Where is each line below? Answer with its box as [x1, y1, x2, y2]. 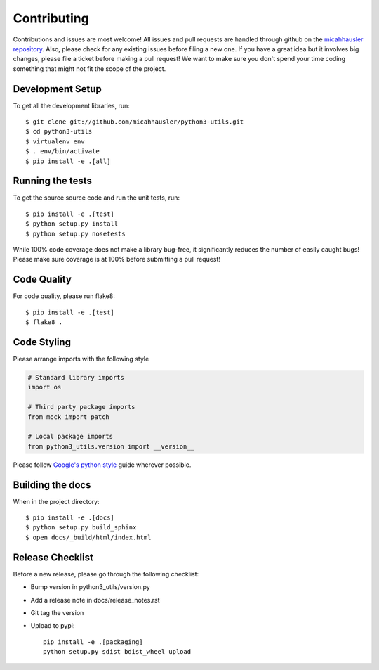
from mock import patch [27, 413, 110, 421]
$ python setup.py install [25, 220, 119, 228]
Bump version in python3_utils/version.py [30, 583, 150, 591]
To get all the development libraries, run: [13, 101, 130, 110]
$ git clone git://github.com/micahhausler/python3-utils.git [25, 118, 244, 126]
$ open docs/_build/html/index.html [25, 533, 152, 541]
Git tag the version [30, 608, 84, 617]
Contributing [13, 11, 89, 26]
